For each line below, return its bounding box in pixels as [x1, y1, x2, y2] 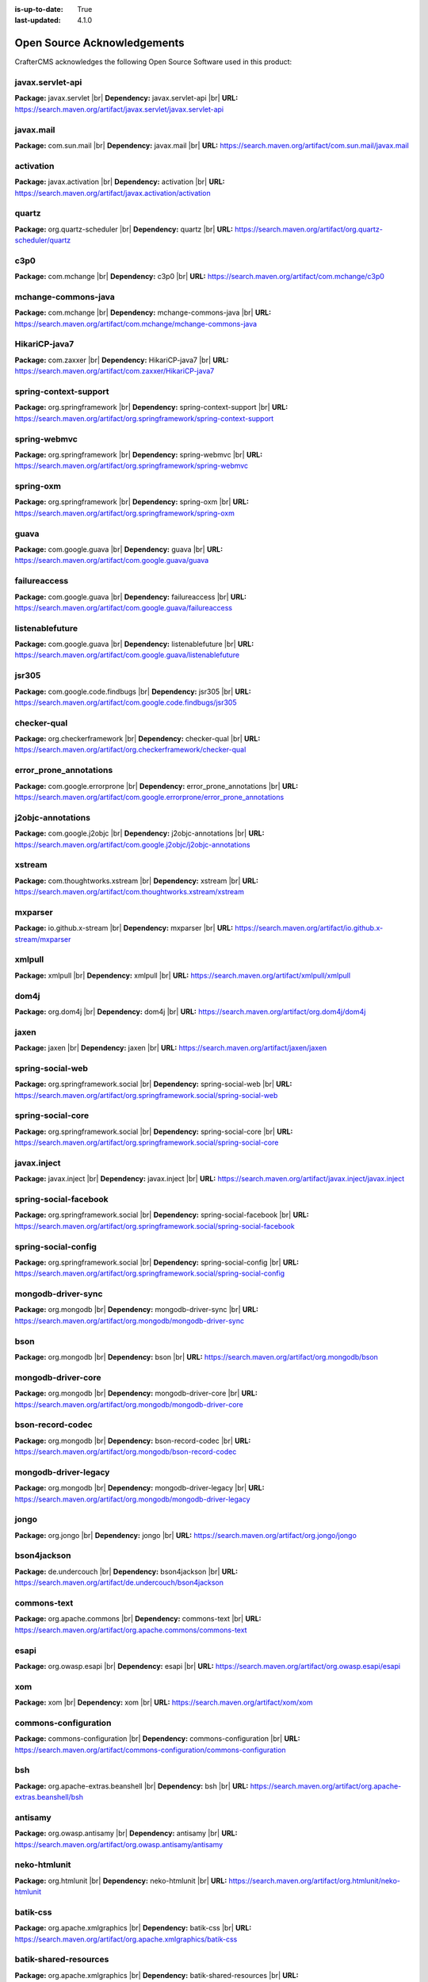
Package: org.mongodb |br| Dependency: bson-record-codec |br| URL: [14, 1436, 251, 1445]
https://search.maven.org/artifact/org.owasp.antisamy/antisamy [14, 1839, 224, 1849]
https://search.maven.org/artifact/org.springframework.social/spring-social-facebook [14, 1221, 295, 1230]
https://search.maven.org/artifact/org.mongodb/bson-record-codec [14, 1447, 237, 1456]
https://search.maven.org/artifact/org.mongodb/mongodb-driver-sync [14, 1316, 245, 1326]
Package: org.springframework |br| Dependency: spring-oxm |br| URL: [14, 497, 250, 507]
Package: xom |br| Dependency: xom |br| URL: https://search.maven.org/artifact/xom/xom [14, 1697, 313, 1708]
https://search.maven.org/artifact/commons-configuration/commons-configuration [14, 1745, 286, 1754]
